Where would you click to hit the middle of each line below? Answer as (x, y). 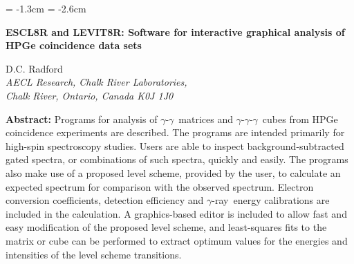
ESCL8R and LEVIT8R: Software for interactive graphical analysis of (175, 31)
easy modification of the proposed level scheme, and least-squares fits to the (166, 227)
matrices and (206, 119)
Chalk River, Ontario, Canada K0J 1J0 (90, 95)
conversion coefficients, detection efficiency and (105, 200)
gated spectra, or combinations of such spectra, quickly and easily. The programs (177, 159)
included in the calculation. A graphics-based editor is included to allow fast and (176, 213)
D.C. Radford (34, 68)
